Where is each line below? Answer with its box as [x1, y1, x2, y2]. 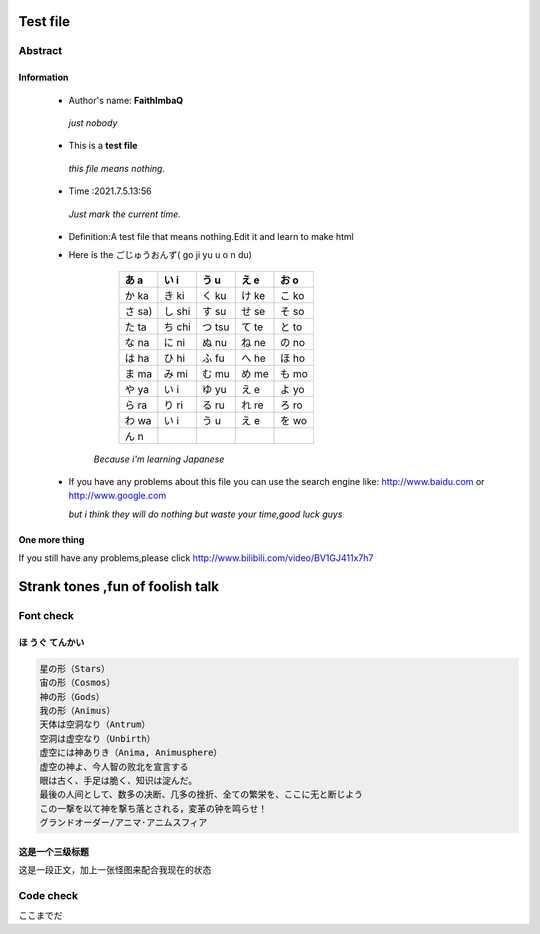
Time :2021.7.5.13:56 [68, 185, 152, 197]
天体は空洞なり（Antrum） [39, 719, 151, 730]
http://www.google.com [68, 490, 167, 502]
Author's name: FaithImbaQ [68, 94, 184, 106]
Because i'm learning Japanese [93, 453, 225, 465]
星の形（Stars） [39, 663, 110, 674]
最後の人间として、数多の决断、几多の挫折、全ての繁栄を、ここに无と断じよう [39, 789, 364, 800]
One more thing [18, 533, 85, 545]
